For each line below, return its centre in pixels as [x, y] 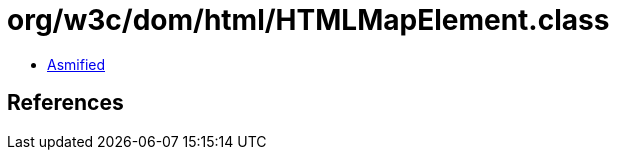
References [65, 103]
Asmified [76, 64]
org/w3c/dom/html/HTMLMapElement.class [308, 20]
